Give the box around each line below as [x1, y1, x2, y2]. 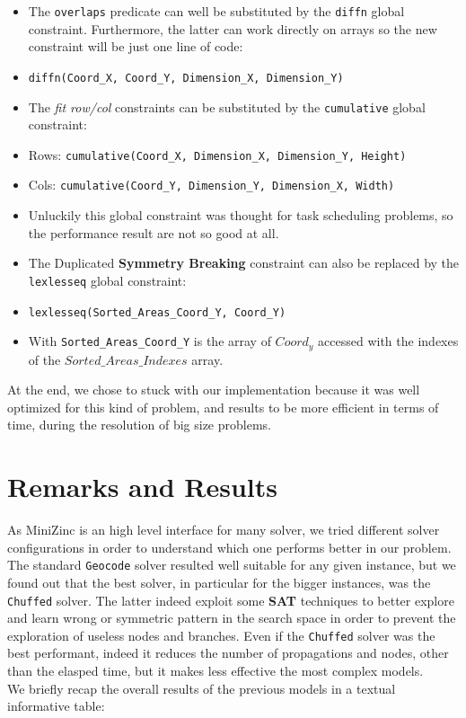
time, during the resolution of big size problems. [7, 415, 271, 434]
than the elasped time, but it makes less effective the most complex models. [7, 661, 424, 680]
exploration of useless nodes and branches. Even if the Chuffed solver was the [7, 625, 435, 644]
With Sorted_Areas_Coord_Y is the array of [28, 332, 271, 350]
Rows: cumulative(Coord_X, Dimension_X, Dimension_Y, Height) [28, 145, 407, 164]
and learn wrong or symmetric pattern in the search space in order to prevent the [7, 608, 456, 627]
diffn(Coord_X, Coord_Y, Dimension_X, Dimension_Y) [28, 71, 344, 84]
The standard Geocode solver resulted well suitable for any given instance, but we [7, 555, 456, 574]
